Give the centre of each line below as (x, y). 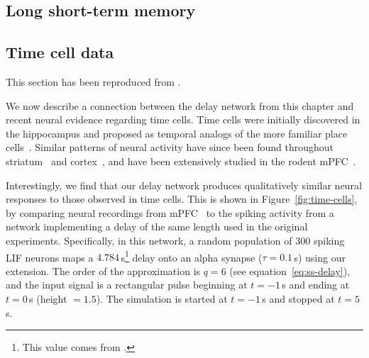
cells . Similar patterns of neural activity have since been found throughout (170, 147)
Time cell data (60, 52)
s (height (48, 298)
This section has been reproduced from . (93, 81)
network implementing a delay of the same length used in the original (157, 226)
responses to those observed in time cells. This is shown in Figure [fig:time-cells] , (182, 199)
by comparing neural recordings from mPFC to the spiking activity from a (170, 212)
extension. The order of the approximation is (103, 270)
